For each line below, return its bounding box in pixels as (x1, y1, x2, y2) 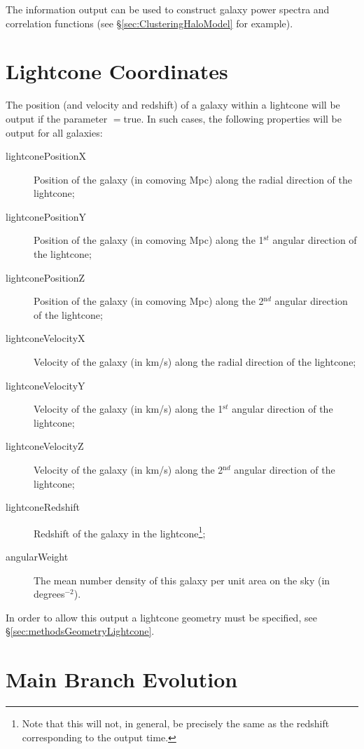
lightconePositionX (6, 149, 87, 163)
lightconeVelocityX (6, 331, 85, 345)
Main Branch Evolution (6, 665, 238, 694)
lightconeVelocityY (6, 378, 85, 392)
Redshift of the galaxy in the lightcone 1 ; (34, 523, 206, 540)
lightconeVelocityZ (6, 439, 84, 453)
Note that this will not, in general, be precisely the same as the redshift (22, 716, 330, 731)
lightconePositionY (6, 209, 87, 224)
